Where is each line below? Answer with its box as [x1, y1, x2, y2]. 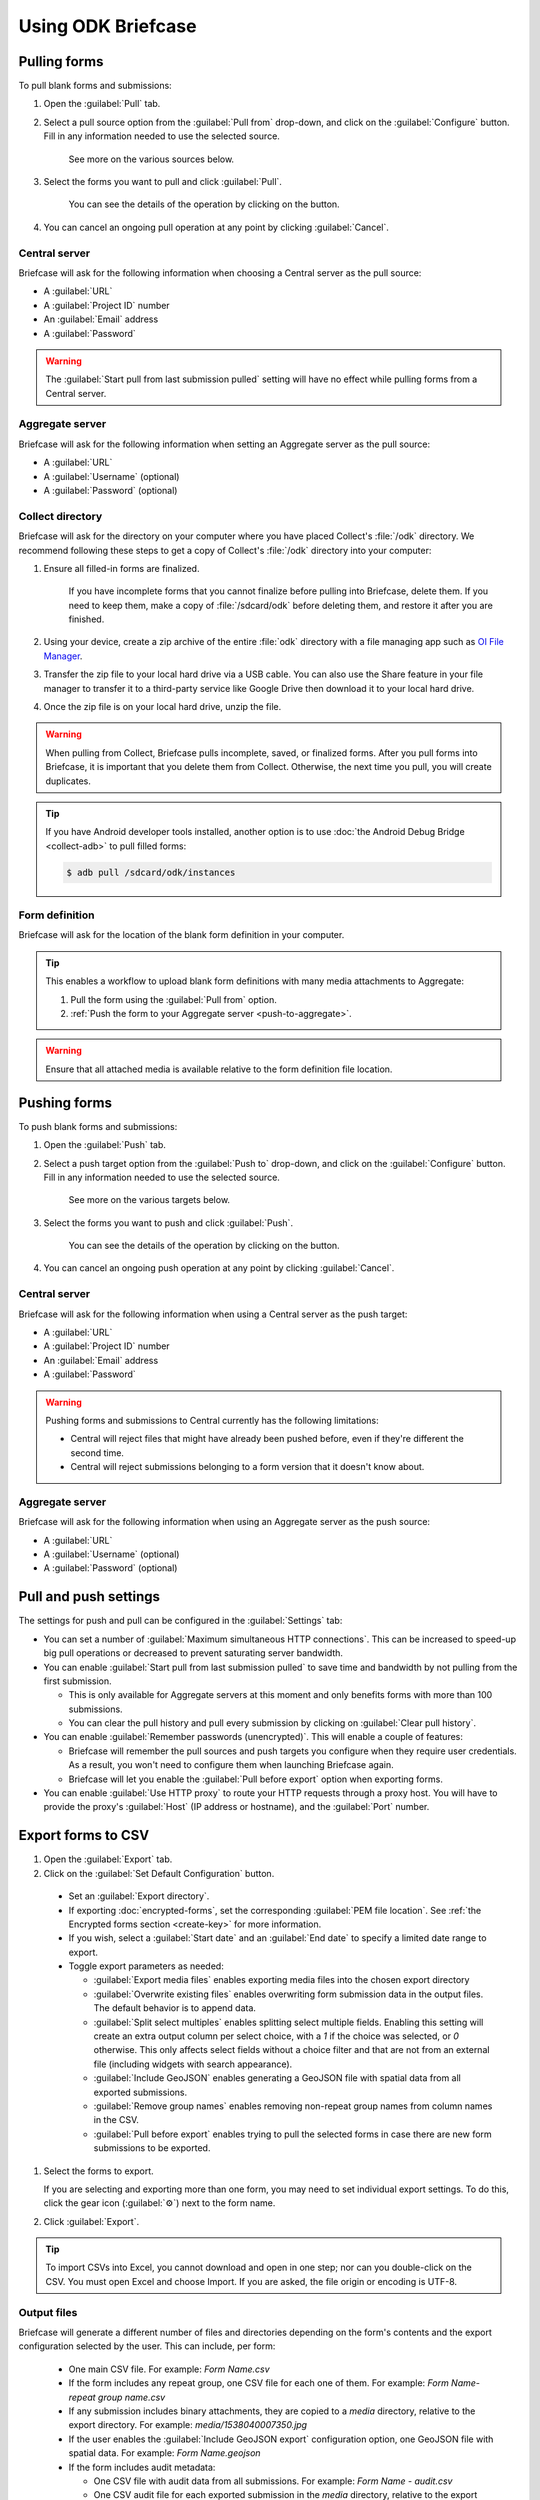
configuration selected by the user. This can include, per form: [18, 2340, 276, 2352]
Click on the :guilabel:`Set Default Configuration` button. [43, 1867, 275, 1879]
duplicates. [45, 775, 92, 787]
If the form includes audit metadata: [68, 2461, 216, 2473]
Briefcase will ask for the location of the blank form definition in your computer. [18, 929, 345, 941]
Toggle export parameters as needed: [68, 1960, 224, 1972]
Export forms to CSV [18, 1827, 150, 1844]
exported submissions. [93, 2086, 188, 2098]
